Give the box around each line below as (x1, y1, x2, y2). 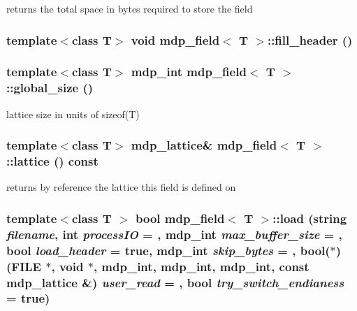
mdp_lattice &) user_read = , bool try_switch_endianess (6, 273, 344, 291)
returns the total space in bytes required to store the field (6, 1, 253, 15)
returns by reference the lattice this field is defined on (6, 180, 236, 194)
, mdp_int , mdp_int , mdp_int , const (93, 257, 309, 275)
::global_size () (6, 79, 94, 96)
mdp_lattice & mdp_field (131, 136, 277, 154)
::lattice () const (6, 152, 99, 170)
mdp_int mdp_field (131, 63, 247, 80)
